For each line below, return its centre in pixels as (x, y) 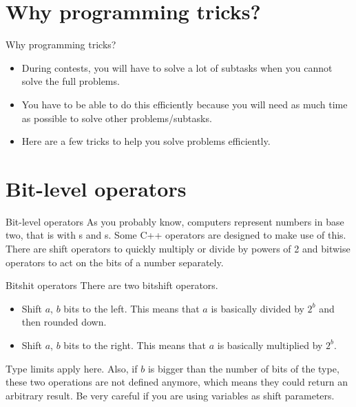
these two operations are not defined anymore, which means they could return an (177, 382)
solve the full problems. (71, 81)
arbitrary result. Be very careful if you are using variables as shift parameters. (170, 395)
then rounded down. (64, 322)
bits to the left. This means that (132, 308)
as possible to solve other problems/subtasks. (117, 118)
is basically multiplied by (270, 345)
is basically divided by (258, 308)
